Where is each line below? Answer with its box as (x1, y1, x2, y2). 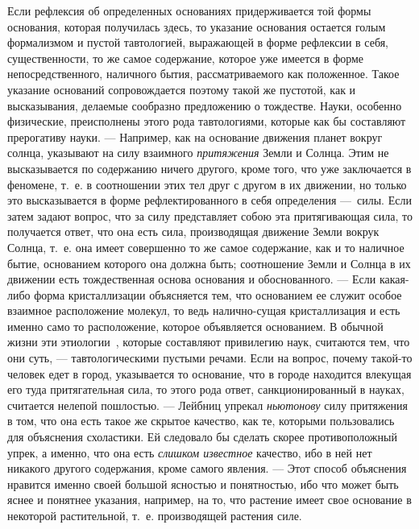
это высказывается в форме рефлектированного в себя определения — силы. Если (7, 192, 412, 209)
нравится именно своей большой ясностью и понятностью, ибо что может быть (7, 475, 399, 492)
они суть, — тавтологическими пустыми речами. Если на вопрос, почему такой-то (7, 349, 413, 366)
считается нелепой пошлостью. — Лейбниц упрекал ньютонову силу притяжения (7, 396, 409, 413)
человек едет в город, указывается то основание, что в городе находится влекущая (7, 365, 412, 382)
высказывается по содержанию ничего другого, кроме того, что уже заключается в (7, 159, 412, 176)
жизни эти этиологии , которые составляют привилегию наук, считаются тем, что (7, 333, 410, 350)
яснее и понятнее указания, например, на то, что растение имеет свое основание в (7, 491, 412, 508)
